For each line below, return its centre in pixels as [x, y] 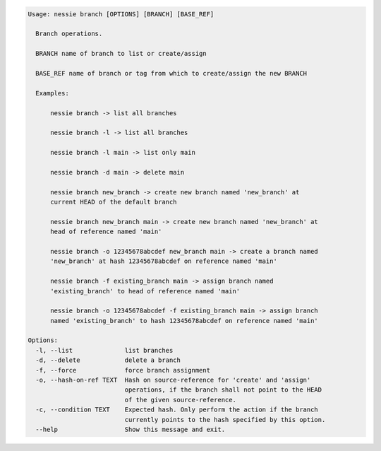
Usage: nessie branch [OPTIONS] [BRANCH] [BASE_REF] [121, 14]
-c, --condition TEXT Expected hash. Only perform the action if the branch [177, 410]
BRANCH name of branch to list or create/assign [121, 54]
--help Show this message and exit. [131, 429]
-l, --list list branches [104, 350]
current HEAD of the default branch [114, 202]
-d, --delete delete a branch [108, 360]
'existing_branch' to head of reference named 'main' [145, 291]
